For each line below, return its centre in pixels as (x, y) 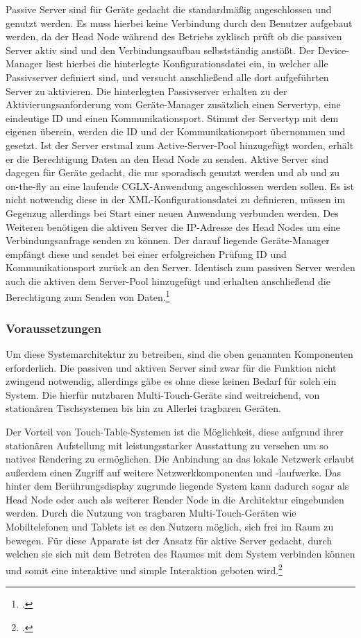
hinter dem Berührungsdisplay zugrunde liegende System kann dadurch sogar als (177, 486)
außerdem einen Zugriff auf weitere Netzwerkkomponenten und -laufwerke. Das (174, 472)
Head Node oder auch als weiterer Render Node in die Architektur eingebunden (175, 499)
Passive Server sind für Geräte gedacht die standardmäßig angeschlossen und (169, 9)
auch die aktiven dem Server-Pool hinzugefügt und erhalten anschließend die (168, 281)
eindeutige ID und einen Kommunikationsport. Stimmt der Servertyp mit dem (172, 118)
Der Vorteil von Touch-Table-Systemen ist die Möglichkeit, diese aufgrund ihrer (175, 431)
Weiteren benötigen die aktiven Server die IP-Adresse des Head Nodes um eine (173, 226)
